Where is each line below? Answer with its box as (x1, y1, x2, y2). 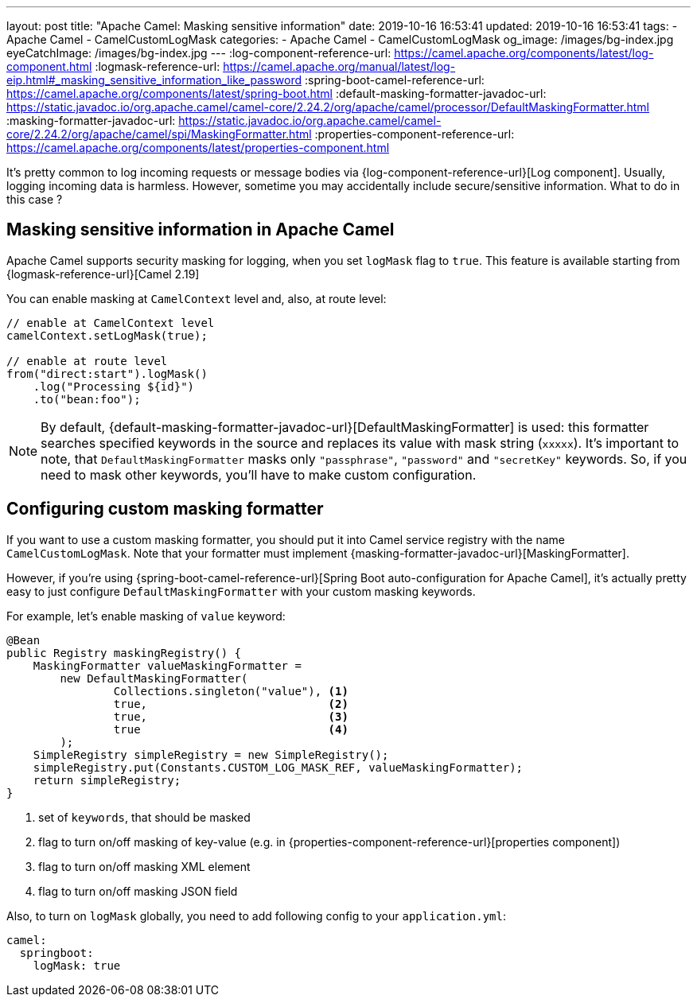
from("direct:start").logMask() (6, 367, 208, 380)
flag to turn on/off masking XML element (38, 859, 251, 873)
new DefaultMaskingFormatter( (60, 671, 248, 685)
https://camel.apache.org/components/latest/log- (394, 46, 654, 60)
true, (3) (113, 709, 348, 723)
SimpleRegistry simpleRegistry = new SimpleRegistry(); (33, 748, 389, 761)
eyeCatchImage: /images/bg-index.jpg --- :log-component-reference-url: (6, 46, 391, 60)
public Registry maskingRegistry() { (6, 646, 242, 659)
